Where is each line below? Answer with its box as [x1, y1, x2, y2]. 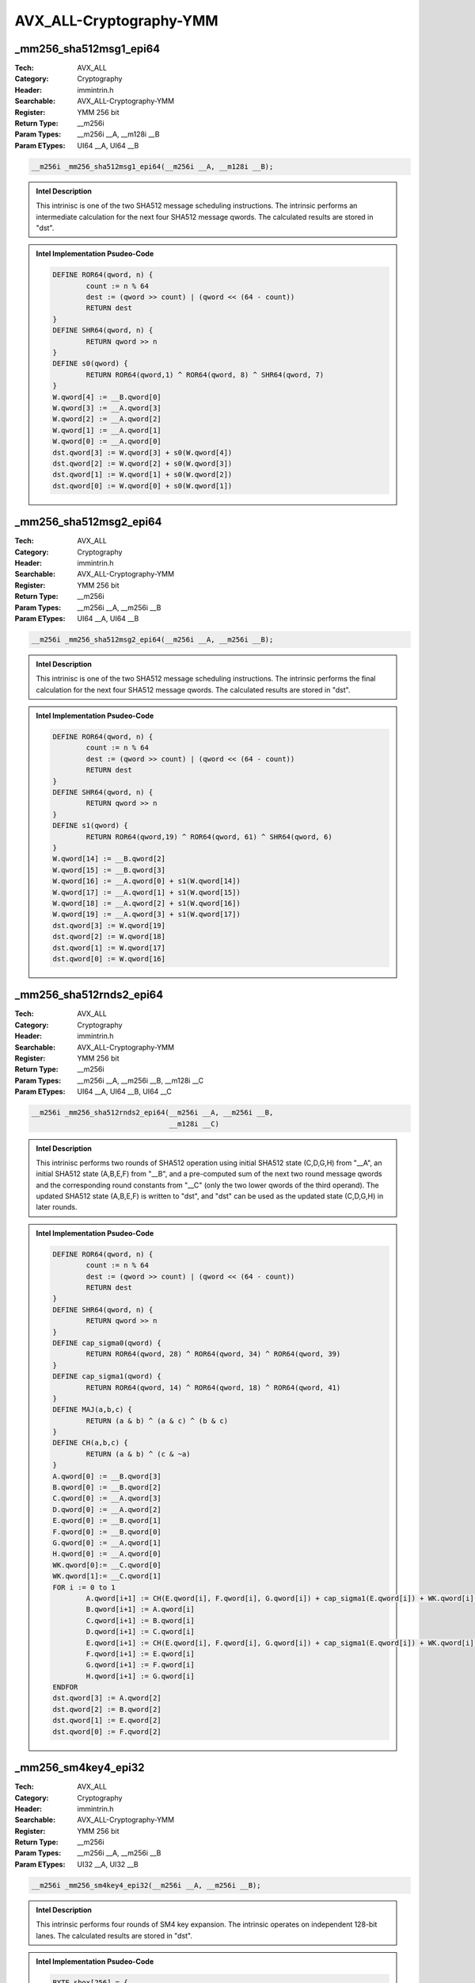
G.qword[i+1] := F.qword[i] [85, 1660, 196, 1670]
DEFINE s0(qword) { [52, 359, 128, 368]
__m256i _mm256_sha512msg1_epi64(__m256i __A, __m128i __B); [31, 162, 274, 171]
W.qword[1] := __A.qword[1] [52, 425, 161, 435]
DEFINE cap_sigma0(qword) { [52, 1338, 161, 1348]
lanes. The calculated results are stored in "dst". [36, 1931, 193, 1940]
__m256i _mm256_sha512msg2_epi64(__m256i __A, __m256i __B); [31, 635, 274, 644]
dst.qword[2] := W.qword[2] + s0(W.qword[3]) [52, 458, 233, 468]
